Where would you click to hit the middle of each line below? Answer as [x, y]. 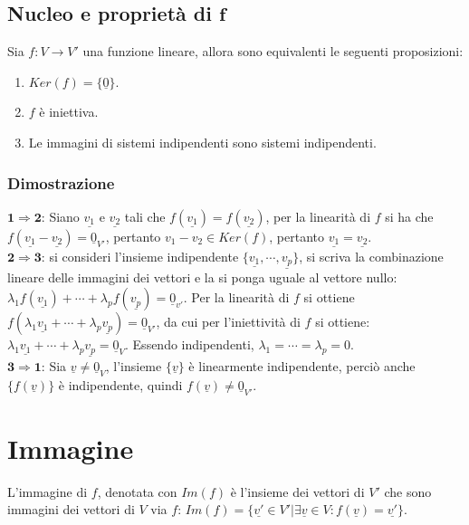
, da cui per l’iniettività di [228, 322]
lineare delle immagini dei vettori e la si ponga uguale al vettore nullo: [202, 277]
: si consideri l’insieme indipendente [140, 256]
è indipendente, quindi [120, 384]
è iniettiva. [69, 112]
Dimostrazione [61, 182]
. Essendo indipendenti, [190, 344]
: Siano [60, 216]
